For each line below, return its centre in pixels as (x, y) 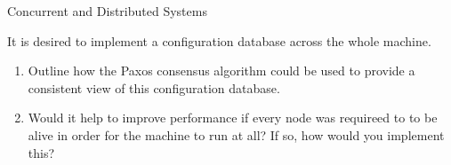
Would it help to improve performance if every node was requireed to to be (233, 118)
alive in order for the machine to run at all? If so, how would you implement (236, 134)
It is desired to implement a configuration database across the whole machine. (219, 40)
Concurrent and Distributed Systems (107, 11)
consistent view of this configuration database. (154, 87)
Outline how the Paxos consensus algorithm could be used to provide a (221, 71)
